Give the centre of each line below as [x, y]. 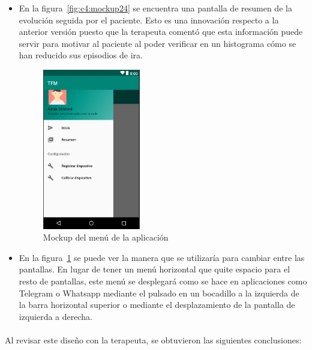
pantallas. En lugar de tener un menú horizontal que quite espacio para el [154, 269]
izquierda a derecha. [55, 316]
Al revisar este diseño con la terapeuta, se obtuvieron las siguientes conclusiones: [153, 339]
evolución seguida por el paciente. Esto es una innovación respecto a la [149, 20]
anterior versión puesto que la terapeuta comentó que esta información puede [161, 32]
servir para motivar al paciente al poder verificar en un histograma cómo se [157, 43]
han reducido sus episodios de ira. [81, 55]
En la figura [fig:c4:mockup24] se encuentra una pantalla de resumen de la [155, 8]
